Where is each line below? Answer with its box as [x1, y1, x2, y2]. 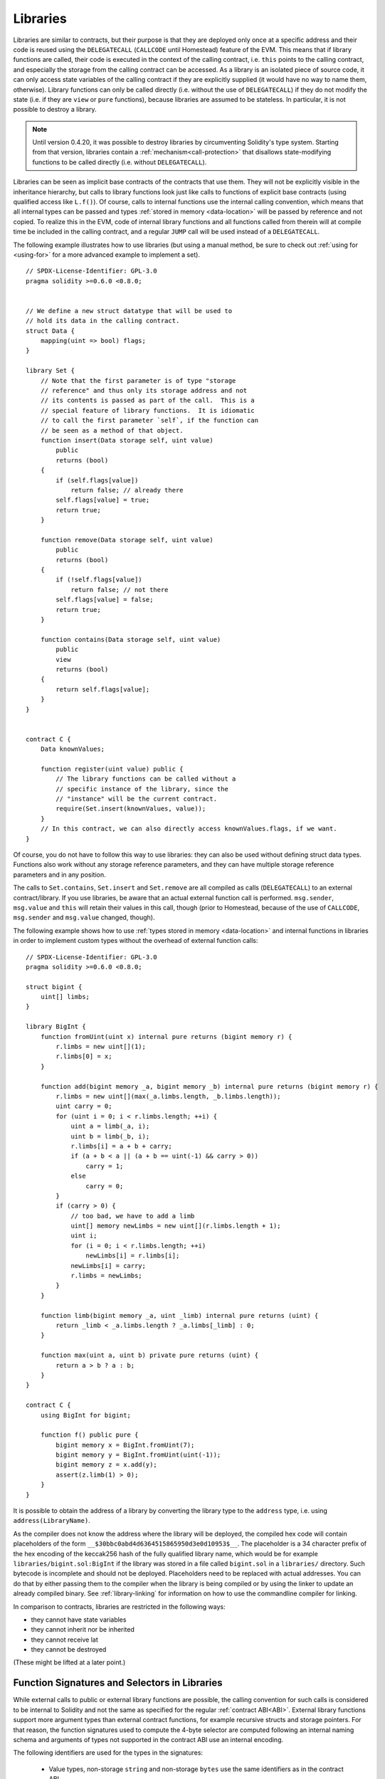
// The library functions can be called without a [56, 775, 236, 783]
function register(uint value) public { [40, 765, 184, 773]
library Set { [26, 366, 75, 375]
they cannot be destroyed [31, 1645, 107, 1654]
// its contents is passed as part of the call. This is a [40, 396, 255, 405]
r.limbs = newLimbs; [70, 1272, 142, 1280]
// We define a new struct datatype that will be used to [26, 307, 233, 315]
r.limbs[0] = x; [56, 1052, 112, 1060]
